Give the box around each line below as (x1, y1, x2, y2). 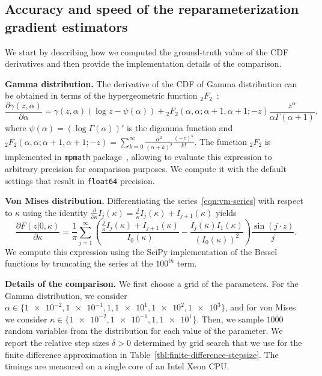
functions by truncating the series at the (5, 257, 153, 270)
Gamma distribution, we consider (5, 289, 127, 301)
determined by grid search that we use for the (133, 336, 302, 349)
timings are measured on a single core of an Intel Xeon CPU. (5, 360, 229, 372)
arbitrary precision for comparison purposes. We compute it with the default (5, 162, 287, 175)
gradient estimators (5, 17, 128, 35)
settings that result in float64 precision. (5, 174, 155, 186)
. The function (194, 135, 248, 147)
